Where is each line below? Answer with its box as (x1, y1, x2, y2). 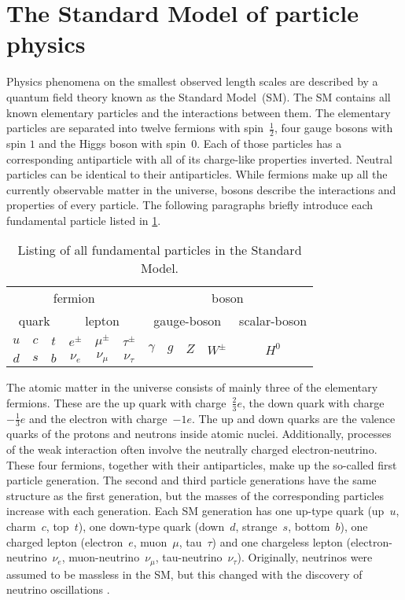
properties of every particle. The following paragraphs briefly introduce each (6, 197, 374, 213)
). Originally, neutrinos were (237, 549, 373, 565)
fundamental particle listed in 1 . (6, 212, 161, 228)
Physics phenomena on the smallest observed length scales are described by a (6, 73, 378, 90)
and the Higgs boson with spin (39, 134, 186, 151)
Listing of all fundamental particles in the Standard (17, 241, 302, 260)
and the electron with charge (29, 410, 168, 426)
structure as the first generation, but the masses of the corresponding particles (6, 487, 384, 503)
